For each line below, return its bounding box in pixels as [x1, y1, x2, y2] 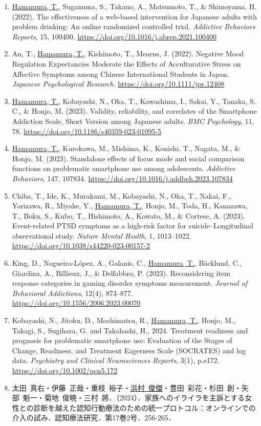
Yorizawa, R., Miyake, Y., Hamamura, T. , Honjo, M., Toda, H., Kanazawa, [12, 200, 248, 211]
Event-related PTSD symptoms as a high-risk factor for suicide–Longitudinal [12, 220, 253, 231]
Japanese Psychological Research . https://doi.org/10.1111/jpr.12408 [12, 78, 225, 89]
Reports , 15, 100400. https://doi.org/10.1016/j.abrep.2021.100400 [12, 31, 216, 41]
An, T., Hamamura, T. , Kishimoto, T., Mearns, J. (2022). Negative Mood [12, 48, 244, 59]
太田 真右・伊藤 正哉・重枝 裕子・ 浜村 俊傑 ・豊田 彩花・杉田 [12, 382, 224, 393]
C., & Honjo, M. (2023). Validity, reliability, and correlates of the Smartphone [12, 105, 257, 116]
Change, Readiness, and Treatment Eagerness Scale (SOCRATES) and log [12, 345, 246, 355]
